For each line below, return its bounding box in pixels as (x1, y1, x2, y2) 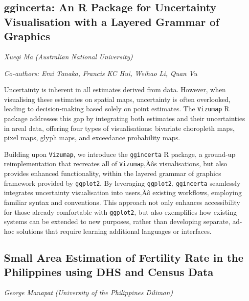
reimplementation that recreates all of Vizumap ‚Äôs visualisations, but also (4, 158, 227, 169)
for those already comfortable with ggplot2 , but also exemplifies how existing (4, 206, 237, 217)
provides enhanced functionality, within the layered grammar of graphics (4, 168, 221, 178)
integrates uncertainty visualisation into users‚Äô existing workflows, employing (4, 187, 242, 198)
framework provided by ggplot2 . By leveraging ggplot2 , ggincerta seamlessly (4, 177, 241, 188)
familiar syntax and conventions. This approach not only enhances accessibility (4, 197, 240, 207)
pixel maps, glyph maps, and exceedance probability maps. (4, 132, 181, 143)
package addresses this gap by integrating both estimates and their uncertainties (4, 113, 245, 124)
